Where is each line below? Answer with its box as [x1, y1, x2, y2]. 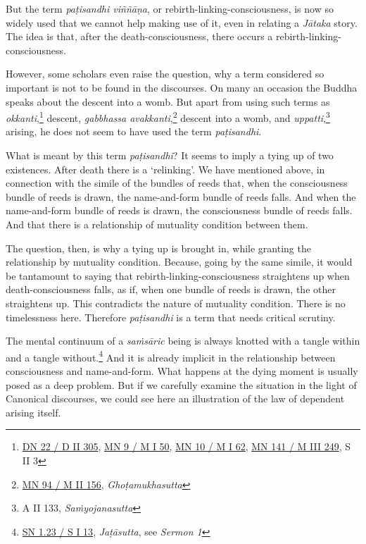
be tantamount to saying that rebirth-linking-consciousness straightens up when [6, 268, 350, 283]
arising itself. [6, 404, 61, 419]
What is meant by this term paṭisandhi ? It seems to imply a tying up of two [6, 148, 334, 162]
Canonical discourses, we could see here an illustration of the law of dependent [6, 391, 345, 406]
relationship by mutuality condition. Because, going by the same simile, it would [6, 254, 353, 269]
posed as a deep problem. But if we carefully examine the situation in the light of [6, 377, 357, 392]
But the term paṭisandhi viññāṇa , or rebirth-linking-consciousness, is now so [6, 1, 334, 16]
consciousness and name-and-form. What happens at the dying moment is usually [6, 363, 358, 378]
